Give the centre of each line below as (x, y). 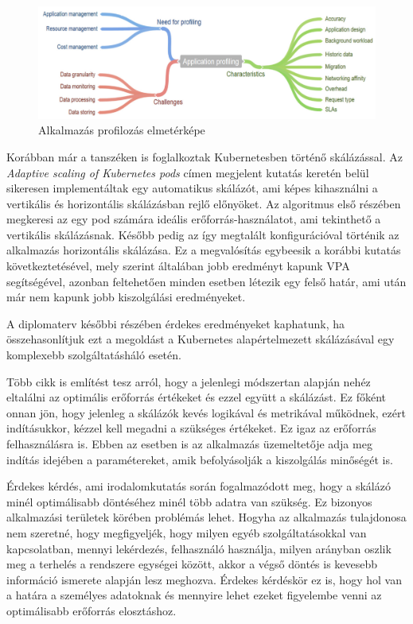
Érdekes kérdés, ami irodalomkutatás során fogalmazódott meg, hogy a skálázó (199, 486)
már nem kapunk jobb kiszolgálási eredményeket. (126, 297)
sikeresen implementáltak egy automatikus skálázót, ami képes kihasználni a (192, 188)
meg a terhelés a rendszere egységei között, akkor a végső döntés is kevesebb (192, 564)
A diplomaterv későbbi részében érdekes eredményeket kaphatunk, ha (176, 323)
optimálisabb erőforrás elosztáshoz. (92, 610)
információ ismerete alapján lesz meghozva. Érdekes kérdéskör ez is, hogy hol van (204, 579)
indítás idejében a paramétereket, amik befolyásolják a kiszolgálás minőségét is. (200, 459)
